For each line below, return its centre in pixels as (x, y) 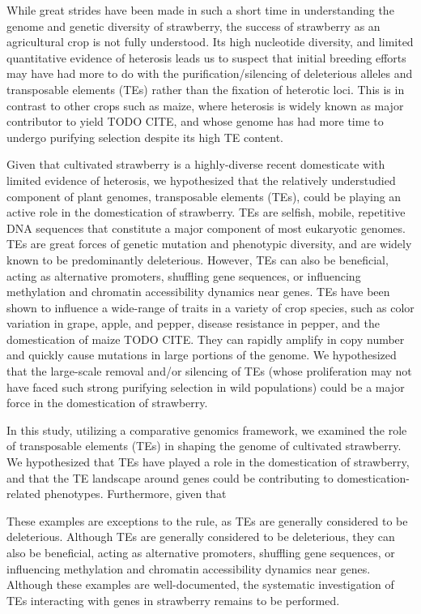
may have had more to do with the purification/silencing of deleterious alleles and (210, 73)
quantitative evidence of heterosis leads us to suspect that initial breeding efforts (206, 57)
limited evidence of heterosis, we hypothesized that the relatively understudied (201, 180)
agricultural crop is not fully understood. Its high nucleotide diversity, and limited (210, 42)
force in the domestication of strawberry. (107, 403)
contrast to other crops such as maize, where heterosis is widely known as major (205, 105)
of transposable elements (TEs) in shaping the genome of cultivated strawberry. (204, 446)
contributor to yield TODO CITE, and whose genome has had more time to (195, 121)
